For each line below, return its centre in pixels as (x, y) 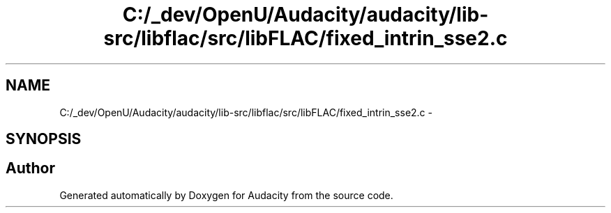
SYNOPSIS (44, 139)
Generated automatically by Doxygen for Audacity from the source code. (226, 195)
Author (30, 168)
